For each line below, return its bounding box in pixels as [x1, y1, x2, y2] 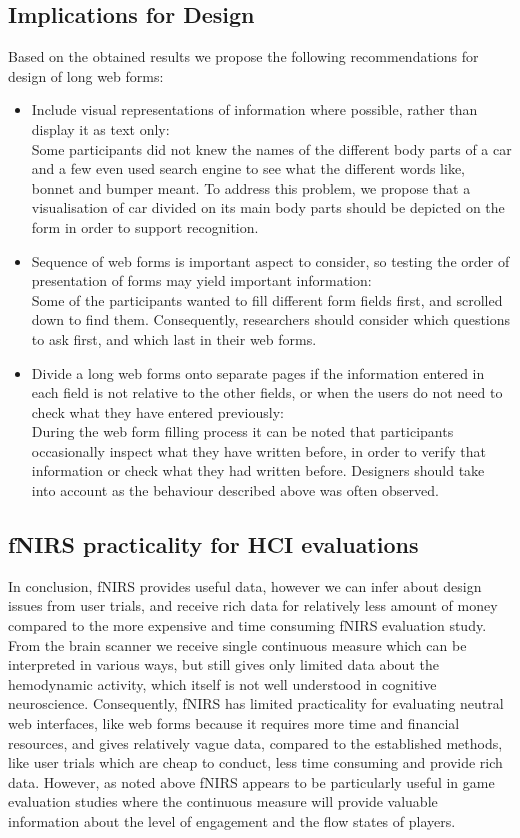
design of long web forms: [8, 65, 164, 86]
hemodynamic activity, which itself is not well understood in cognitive [8, 673, 437, 694]
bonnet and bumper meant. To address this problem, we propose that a [31, 177, 471, 198]
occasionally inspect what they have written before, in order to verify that [31, 440, 486, 461]
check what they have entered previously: [31, 401, 284, 422]
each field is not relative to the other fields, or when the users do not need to [31, 382, 503, 403]
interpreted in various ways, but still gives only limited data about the [8, 654, 439, 675]
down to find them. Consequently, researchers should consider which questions [31, 309, 511, 330]
